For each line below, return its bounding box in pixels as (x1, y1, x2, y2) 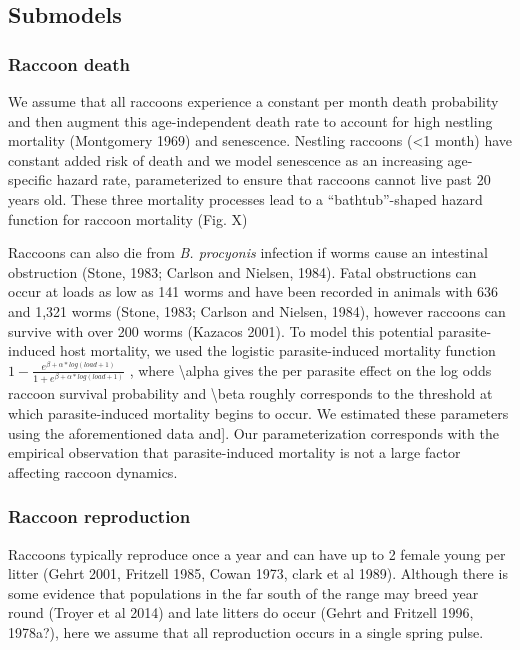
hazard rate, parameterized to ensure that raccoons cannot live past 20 (56, 169, 491, 190)
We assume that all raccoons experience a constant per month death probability (8, 91, 499, 111)
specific (8, 169, 53, 190)
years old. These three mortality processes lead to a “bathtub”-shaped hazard (8, 188, 483, 209)
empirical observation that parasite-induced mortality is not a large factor (8, 442, 461, 463)
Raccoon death (8, 51, 131, 76)
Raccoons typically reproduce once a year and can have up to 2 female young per (8, 543, 506, 564)
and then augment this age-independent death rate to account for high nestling (8, 110, 493, 131)
